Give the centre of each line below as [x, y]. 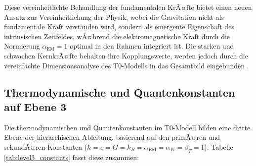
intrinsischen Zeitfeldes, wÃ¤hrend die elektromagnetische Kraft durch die [117, 36]
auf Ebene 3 [35, 106]
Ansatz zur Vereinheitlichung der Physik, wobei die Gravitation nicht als [114, 17]
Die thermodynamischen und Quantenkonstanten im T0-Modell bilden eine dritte [127, 127]
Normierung [22, 46]
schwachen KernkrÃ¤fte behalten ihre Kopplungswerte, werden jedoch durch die [126, 55]
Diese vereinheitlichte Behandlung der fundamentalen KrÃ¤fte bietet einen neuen [128, 7]
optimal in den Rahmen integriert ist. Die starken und [152, 46]
